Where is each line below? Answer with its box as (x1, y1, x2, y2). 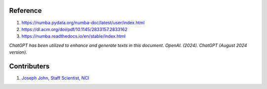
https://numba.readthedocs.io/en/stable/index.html (21, 33, 126, 39)
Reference (9, 6, 42, 15)
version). (9, 49, 27, 55)
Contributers (9, 62, 50, 70)
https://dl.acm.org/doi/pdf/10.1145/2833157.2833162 (21, 26, 128, 32)
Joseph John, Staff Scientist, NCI (21, 75, 89, 81)
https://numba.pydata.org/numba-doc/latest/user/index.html (21, 20, 145, 26)
